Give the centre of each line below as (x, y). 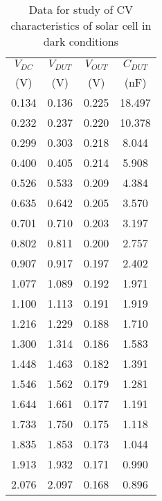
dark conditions (81, 41)
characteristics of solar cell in (81, 25)
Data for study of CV (81, 9)
